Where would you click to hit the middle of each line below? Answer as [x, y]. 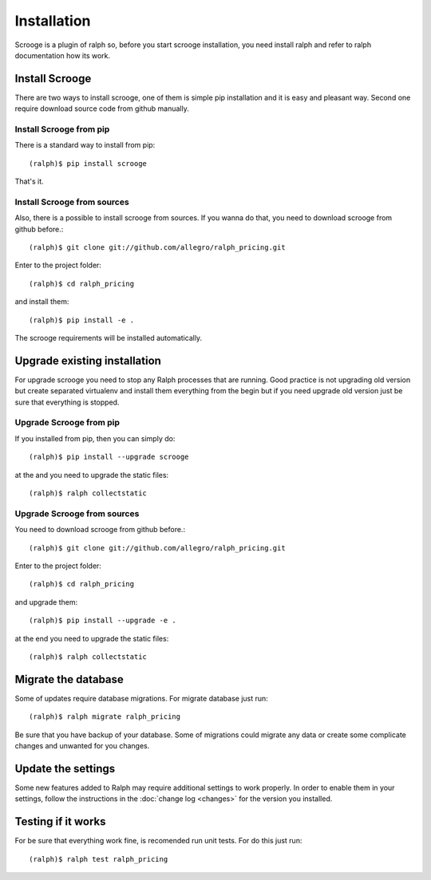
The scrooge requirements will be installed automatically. [109, 338]
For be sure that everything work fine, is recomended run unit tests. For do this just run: [158, 841]
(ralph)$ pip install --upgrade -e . [103, 621]
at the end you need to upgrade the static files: [92, 638]
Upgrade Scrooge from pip [67, 423]
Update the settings [65, 769]
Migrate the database [69, 679]
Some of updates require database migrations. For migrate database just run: [142, 698]
